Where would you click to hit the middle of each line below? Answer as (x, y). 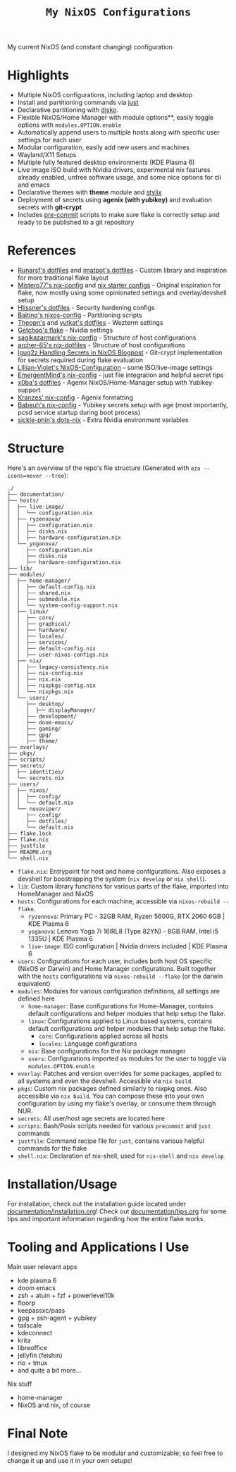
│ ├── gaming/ (34, 729)
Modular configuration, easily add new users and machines (104, 147)
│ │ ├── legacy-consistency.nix (58, 667)
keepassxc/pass (41, 1310)
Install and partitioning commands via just (78, 103)
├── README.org (30, 852)
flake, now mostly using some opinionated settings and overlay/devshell (122, 293)
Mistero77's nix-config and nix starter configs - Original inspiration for (119, 285)
